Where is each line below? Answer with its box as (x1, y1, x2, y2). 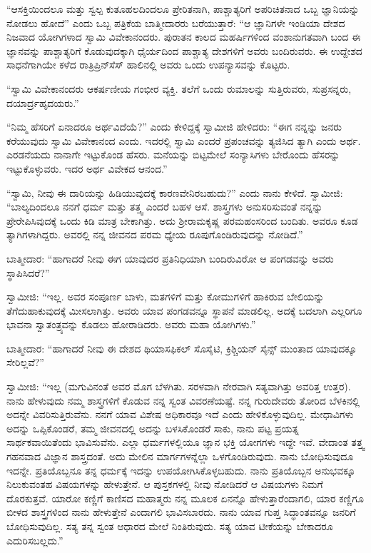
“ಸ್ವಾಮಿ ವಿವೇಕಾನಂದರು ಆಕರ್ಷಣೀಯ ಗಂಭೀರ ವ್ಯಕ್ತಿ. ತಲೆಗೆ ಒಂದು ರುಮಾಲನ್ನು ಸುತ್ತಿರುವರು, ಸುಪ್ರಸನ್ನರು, (6, 81, 352, 96)
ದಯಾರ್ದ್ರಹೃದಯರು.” (6, 95, 79, 110)
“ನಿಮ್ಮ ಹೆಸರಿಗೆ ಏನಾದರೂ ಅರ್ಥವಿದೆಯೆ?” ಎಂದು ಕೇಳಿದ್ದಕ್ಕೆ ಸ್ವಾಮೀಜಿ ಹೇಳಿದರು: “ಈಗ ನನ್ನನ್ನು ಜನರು (6, 119, 342, 134)
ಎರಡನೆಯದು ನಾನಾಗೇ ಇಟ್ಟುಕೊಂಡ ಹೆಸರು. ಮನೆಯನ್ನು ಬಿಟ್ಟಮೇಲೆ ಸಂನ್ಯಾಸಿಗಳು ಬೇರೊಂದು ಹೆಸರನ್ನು (6, 147, 340, 162)
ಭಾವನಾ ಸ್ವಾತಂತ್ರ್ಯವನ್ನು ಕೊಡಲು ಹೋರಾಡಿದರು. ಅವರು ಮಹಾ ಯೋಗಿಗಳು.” (6, 317, 256, 332)
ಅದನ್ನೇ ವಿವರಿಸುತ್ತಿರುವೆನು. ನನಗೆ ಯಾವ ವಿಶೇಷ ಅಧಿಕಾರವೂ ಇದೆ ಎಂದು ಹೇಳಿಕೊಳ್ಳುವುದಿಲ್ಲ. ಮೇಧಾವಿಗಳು (6, 407, 354, 422)
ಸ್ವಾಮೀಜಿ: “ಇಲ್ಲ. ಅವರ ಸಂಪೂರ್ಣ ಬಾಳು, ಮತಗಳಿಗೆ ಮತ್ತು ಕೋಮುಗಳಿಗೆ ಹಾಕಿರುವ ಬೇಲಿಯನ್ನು (6, 289, 325, 304)
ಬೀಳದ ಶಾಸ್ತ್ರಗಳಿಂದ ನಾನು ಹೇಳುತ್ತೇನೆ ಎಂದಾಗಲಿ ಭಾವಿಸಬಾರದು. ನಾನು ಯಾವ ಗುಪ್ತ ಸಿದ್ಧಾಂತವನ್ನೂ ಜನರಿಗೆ (6, 504, 356, 519)
